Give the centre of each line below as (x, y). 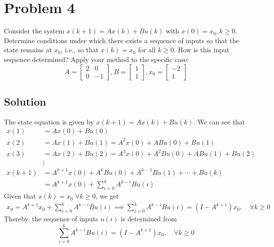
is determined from (149, 219)
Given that (20, 196)
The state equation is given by (49, 121)
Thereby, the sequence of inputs (51, 219)
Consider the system (34, 31)
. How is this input (201, 50)
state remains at (28, 50)
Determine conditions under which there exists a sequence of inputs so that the (121, 40)
